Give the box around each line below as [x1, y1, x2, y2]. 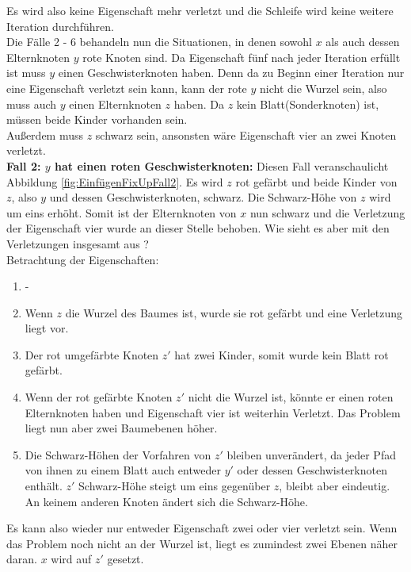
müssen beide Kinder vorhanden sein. [6, 111, 188, 128]
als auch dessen [325, 33, 400, 50]
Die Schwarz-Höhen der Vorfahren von [25, 446, 211, 463]
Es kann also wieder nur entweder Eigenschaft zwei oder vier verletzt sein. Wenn [6, 520, 398, 536]
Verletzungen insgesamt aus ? [6, 235, 149, 251]
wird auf [51, 551, 92, 567]
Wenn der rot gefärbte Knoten [25, 389, 173, 405]
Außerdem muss [6, 126, 84, 143]
